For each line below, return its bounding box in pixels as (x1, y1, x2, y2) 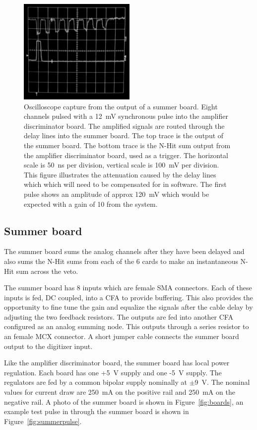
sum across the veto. (16, 265, 78, 276)
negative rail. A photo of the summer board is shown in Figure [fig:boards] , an (4, 396, 244, 407)
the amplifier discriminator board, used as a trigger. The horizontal (24, 150, 228, 160)
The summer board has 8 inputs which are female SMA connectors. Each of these (4, 282, 252, 293)
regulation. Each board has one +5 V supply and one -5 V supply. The (4, 367, 222, 377)
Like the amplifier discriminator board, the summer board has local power (4, 357, 230, 368)
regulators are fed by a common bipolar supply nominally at (4, 377, 188, 387)
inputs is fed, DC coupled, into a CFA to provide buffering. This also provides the (4, 292, 253, 302)
